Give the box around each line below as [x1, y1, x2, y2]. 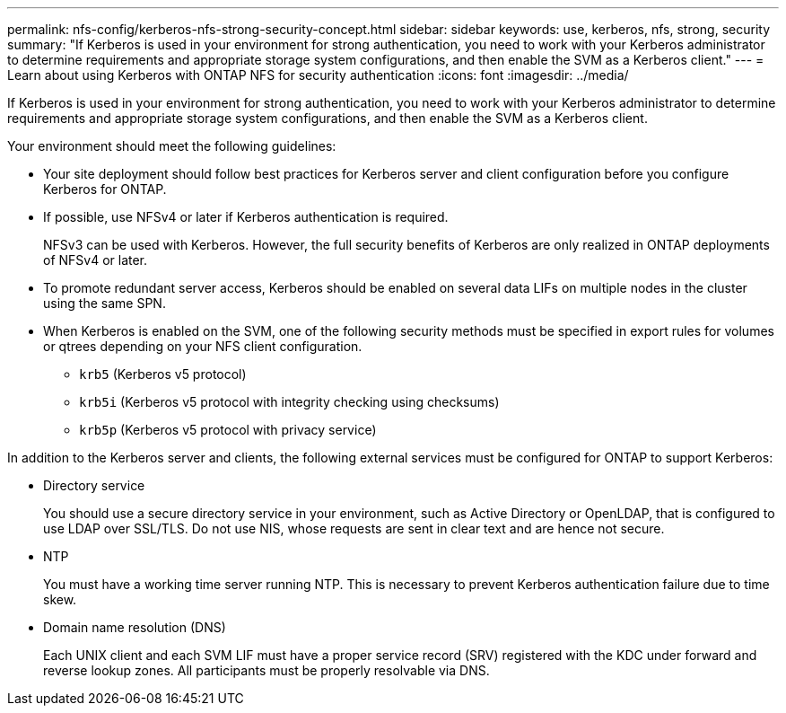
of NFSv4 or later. [43, 252, 148, 268]
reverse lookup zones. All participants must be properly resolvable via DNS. [43, 663, 490, 678]
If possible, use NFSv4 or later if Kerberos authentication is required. [43, 209, 449, 224]
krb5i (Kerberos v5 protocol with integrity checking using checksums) [79, 394, 500, 409]
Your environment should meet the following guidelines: [7, 138, 336, 154]
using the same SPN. [43, 295, 166, 311]
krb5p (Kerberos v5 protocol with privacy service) [79, 422, 377, 437]
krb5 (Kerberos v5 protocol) [79, 366, 247, 382]
